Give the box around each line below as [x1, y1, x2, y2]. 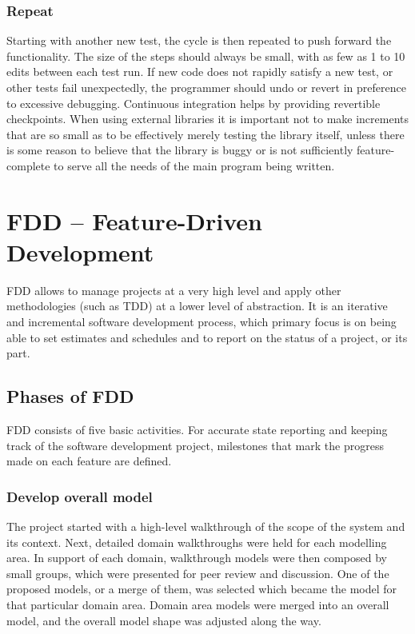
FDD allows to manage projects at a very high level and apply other [6, 281, 341, 298]
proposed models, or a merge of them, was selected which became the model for [6, 580, 397, 597]
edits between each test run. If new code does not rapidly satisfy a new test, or [6, 63, 393, 80]
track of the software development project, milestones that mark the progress [6, 437, 384, 453]
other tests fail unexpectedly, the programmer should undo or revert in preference [6, 79, 406, 95]
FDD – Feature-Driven [6, 204, 263, 237]
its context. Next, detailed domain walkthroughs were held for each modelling [6, 533, 387, 550]
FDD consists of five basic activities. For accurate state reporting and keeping [6, 421, 388, 438]
